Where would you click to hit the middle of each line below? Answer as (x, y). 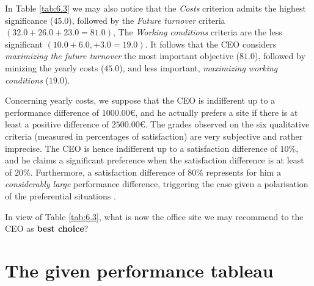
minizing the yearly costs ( (55, 67)
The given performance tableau (139, 270)
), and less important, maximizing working (199, 67)
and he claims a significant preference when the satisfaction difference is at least (155, 160)
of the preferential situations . (60, 195)
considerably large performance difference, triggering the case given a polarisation (157, 184)
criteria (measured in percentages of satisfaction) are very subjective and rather (154, 136)
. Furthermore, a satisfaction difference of (108, 172)
